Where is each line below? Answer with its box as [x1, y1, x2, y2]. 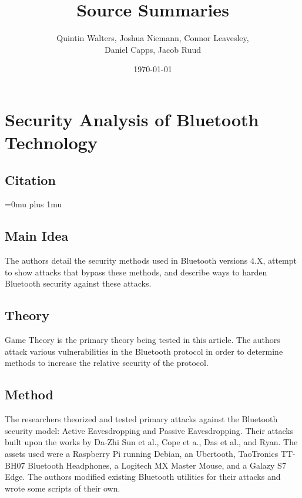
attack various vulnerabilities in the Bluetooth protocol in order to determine [5, 345, 283, 357]
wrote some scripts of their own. [5, 482, 120, 494]
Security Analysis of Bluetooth [5, 107, 259, 131]
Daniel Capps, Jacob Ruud [104, 43, 201, 55]
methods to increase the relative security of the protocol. [5, 356, 209, 369]
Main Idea [5, 227, 69, 245]
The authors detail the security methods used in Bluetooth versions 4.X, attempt [5, 254, 297, 267]
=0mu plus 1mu [5, 198, 62, 210]
